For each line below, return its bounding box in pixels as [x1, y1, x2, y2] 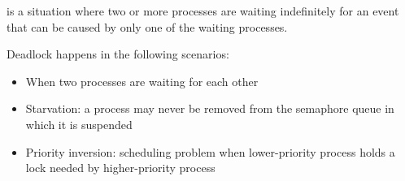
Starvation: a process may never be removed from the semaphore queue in [25, 100, 394, 117]
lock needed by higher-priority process [25, 159, 216, 176]
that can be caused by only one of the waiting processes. [7, 18, 288, 35]
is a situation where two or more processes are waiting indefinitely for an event [7, 2, 399, 19]
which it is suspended [25, 115, 133, 132]
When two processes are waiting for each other [25, 72, 259, 89]
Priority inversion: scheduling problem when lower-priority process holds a [25, 143, 395, 160]
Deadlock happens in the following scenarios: [7, 45, 229, 62]
